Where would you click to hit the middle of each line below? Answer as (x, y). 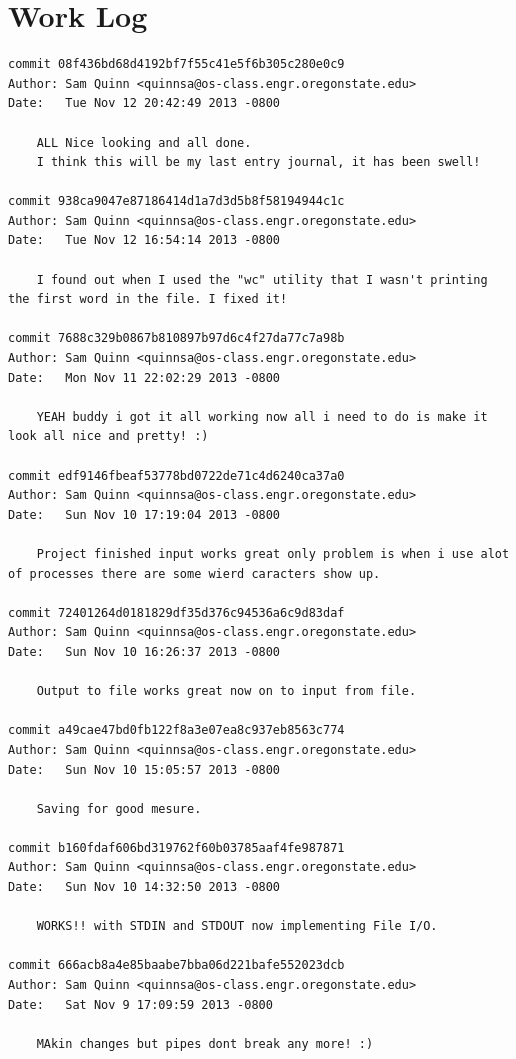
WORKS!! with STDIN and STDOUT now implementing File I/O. (237, 926)
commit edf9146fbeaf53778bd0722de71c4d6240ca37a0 (176, 475)
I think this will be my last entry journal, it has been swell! (258, 162)
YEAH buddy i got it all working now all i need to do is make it (262, 416)
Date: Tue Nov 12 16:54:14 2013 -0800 (144, 240)
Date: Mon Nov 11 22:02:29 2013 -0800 (144, 377)
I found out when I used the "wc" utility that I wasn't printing (262, 279)
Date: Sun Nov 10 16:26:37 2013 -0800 (144, 651)
